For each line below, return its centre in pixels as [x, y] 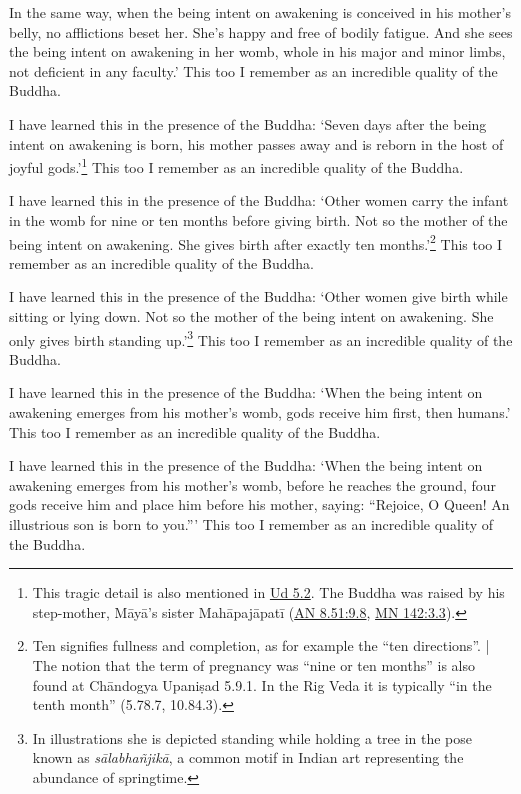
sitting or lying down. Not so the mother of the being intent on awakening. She [251, 316]
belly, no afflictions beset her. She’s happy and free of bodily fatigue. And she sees [261, 31]
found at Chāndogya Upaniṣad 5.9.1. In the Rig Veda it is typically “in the [262, 684]
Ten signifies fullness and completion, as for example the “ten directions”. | [261, 645]
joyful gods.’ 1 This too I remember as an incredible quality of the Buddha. [236, 165]
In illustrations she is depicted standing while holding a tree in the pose [252, 737]
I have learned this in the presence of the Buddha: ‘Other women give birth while [258, 296]
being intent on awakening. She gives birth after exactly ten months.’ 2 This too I [256, 242]
